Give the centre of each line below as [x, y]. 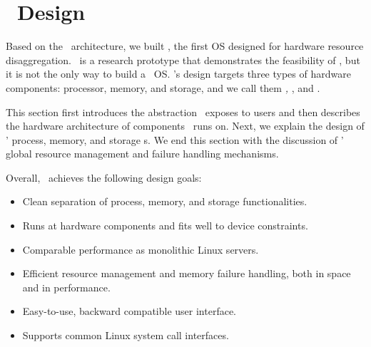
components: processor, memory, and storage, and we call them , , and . [163, 87]
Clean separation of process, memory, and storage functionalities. [165, 201]
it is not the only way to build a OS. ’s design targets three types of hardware [178, 74]
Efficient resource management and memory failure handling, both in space [187, 273]
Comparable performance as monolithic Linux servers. [141, 249]
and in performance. [66, 287]
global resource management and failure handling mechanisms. [142, 154]
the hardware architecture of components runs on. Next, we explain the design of [185, 126]
